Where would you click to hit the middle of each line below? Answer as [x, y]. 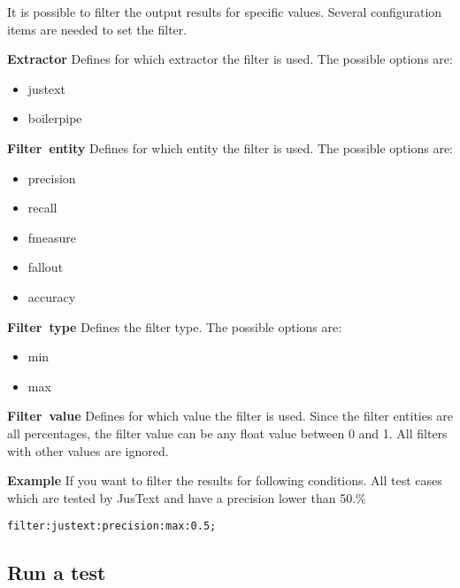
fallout [46, 267]
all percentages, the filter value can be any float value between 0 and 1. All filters [227, 433]
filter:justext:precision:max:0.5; [112, 526]
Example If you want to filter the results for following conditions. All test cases [225, 480]
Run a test [57, 573]
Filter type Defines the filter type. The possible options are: [175, 326]
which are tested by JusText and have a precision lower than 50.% [187, 497]
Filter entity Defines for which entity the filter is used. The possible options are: [230, 147]
